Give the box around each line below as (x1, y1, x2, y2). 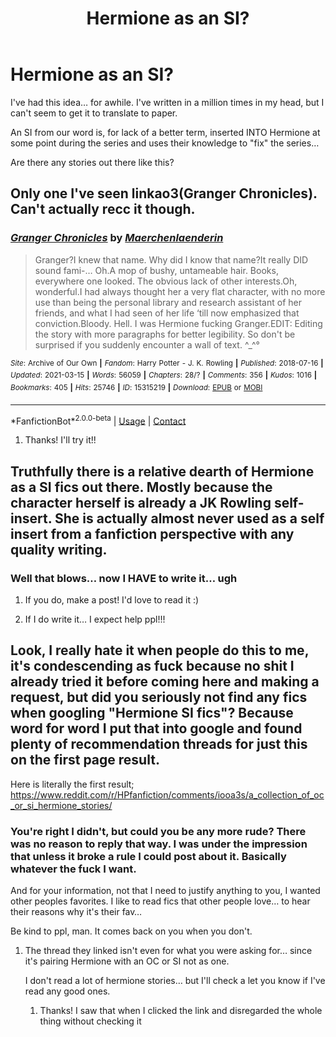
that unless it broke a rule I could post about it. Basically (10, 849, 287, 863)
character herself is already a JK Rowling (10, 494, 272, 511)
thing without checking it (39, 1015, 142, 1027)
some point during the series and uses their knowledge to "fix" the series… (10, 137, 320, 149)
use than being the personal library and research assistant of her (34, 296, 302, 308)
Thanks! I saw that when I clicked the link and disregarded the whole (39, 1005, 323, 1017)
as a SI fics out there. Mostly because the (10, 478, 273, 496)
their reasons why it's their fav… (10, 906, 143, 918)
